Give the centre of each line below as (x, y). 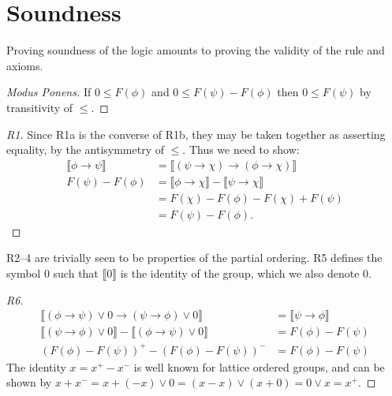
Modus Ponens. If (49, 92)
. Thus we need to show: (241, 149)
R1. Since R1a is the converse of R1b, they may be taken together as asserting (196, 134)
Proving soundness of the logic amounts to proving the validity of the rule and (196, 50)
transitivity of (40, 107)
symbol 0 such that (52, 273)
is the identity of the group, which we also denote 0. (246, 273)
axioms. (25, 65)
